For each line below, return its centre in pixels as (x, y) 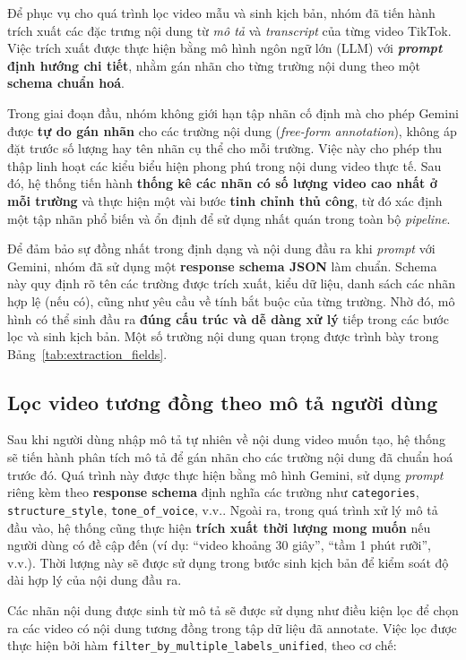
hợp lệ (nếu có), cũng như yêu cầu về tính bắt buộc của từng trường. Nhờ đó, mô (231, 300)
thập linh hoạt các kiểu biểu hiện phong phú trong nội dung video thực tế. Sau (224, 165)
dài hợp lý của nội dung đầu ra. (95, 580)
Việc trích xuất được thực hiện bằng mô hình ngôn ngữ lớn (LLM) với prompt (225, 48)
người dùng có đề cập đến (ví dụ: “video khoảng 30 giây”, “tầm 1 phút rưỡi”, (219, 545)
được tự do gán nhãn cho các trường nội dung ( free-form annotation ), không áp (232, 130)
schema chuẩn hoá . (66, 83)
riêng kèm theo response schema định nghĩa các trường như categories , (213, 492)
